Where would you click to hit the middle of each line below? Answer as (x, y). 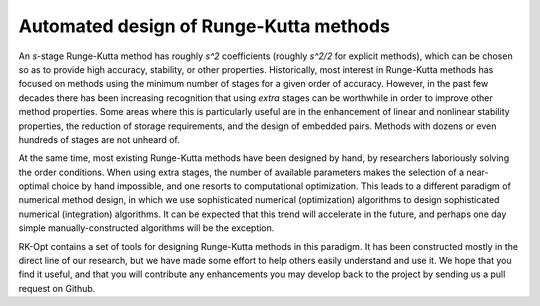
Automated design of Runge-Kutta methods (204, 26)
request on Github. (57, 288)
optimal (34, 186)
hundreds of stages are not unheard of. (99, 139)
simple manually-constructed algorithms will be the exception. (146, 228)
